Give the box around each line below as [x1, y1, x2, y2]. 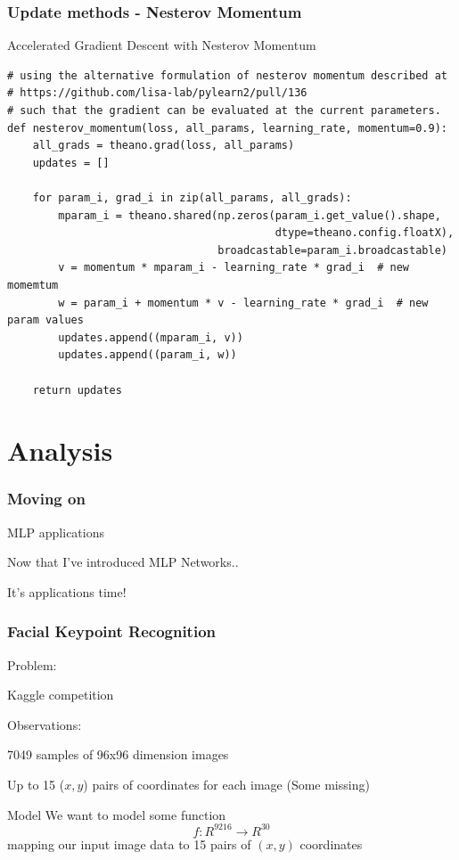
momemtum [7, 278, 59, 291]
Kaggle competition [7, 685, 114, 704]
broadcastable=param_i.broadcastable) [217, 243, 447, 257]
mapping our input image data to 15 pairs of [7, 834, 251, 853]
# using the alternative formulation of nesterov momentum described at [7, 69, 447, 82]
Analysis [7, 432, 113, 469]
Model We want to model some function [7, 805, 226, 823]
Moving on [7, 487, 86, 510]
